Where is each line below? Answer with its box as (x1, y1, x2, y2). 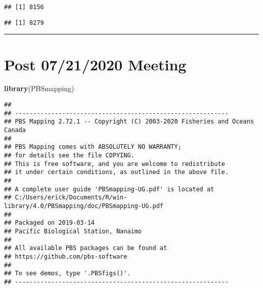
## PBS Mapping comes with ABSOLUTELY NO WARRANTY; (4, 143, 182, 151)
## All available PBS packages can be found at (4, 244, 167, 252)
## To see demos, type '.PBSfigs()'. (4, 270, 131, 277)
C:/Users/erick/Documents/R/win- (15, 194, 127, 201)
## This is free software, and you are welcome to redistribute (4, 160, 225, 168)
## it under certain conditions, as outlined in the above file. (4, 169, 229, 176)
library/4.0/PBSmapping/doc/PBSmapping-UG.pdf (4, 202, 163, 210)
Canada (4, 127, 26, 134)
